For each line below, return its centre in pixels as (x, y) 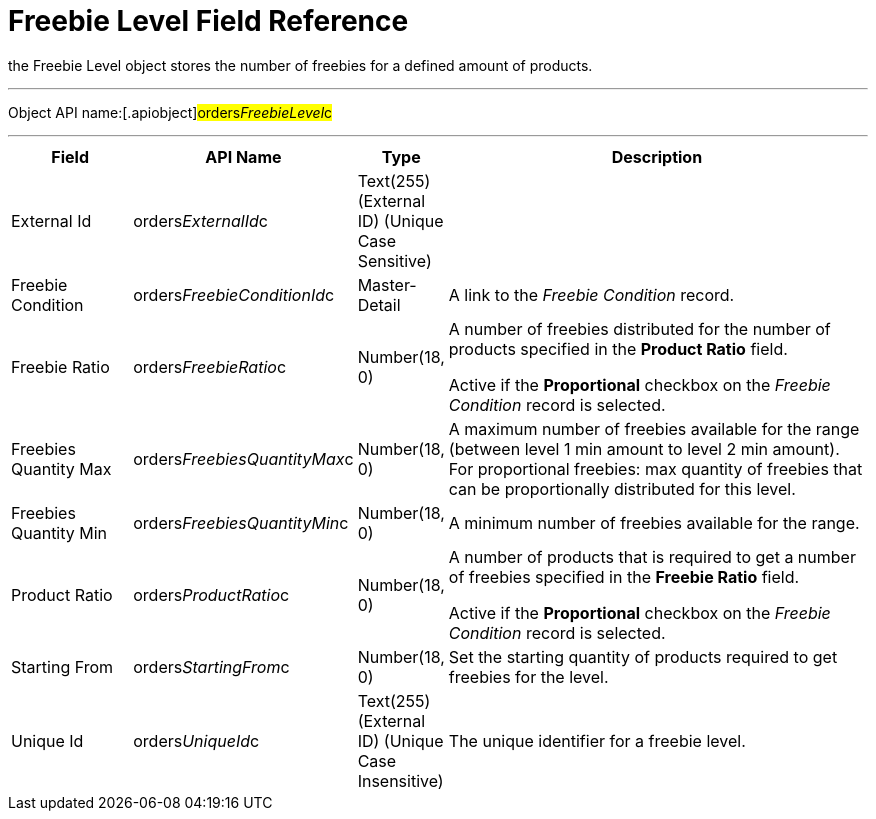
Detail (379, 304)
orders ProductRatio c (211, 594)
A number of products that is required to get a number (652, 556)
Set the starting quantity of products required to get (643, 656)
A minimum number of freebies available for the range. (654, 522)
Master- (387, 284)
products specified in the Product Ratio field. (618, 348)
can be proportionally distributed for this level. (622, 488)
